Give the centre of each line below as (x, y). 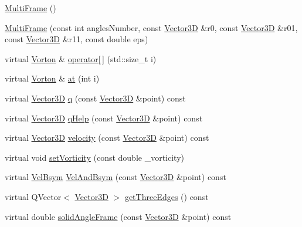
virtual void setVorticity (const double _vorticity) (94, 157)
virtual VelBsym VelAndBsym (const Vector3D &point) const (116, 177)
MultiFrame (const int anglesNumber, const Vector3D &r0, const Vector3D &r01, (151, 27)
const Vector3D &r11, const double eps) (77, 39)
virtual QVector (33, 196)
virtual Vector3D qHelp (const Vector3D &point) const (104, 118)
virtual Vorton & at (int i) (52, 78)
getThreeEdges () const (167, 196)
